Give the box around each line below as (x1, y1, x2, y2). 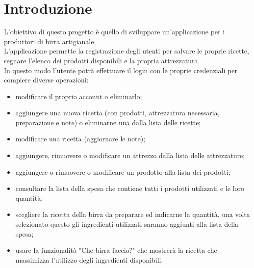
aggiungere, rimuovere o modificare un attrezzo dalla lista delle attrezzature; (15, 150, 245, 161)
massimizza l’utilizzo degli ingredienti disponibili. (15, 254, 163, 265)
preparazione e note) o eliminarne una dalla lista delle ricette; (15, 117, 201, 127)
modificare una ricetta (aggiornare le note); (15, 134, 146, 144)
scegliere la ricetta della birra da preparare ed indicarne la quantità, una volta (15, 209, 250, 219)
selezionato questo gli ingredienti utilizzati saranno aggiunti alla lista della (15, 219, 239, 229)
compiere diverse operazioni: (4, 75, 89, 85)
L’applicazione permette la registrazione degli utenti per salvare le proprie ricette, (4, 46, 249, 56)
